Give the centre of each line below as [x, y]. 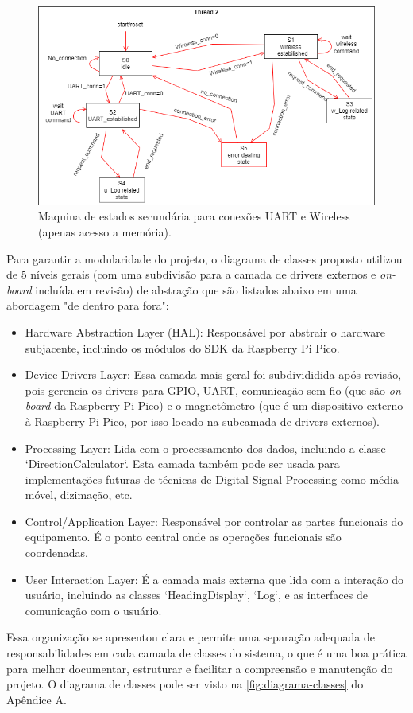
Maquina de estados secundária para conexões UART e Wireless [194, 216]
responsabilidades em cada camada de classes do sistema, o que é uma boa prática [206, 653]
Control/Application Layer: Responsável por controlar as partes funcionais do [214, 521]
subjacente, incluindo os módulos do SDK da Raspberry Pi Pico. [182, 347]
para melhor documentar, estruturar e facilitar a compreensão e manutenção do [200, 668]
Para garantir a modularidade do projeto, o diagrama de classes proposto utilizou [205, 258]
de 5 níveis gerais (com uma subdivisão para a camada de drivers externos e [191, 274]
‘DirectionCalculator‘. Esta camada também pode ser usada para [182, 464]
